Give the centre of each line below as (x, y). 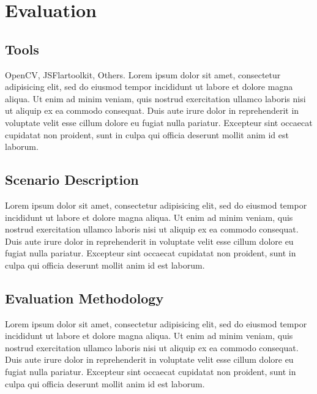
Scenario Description (72, 180)
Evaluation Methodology (84, 298)
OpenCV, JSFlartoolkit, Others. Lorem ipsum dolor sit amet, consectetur (143, 74)
